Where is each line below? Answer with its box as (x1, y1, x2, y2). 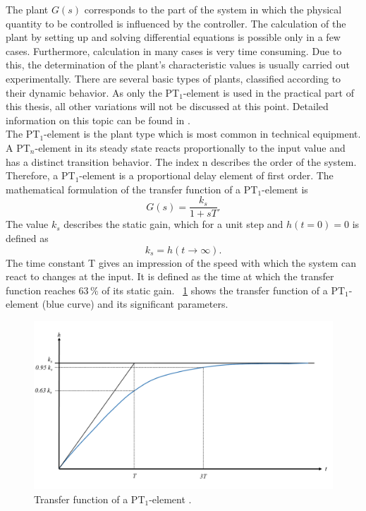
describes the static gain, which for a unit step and (63, 217, 283, 232)
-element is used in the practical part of (183, 85, 354, 100)
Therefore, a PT (6, 168, 75, 183)
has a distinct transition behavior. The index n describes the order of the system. (6, 154, 357, 169)
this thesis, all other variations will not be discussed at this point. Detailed (6, 99, 329, 114)
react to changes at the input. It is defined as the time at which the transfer (6, 269, 334, 284)
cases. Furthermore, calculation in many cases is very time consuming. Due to (6, 43, 342, 58)
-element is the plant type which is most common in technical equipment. (44, 126, 361, 141)
